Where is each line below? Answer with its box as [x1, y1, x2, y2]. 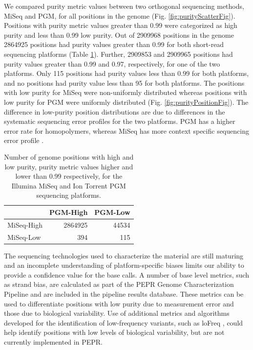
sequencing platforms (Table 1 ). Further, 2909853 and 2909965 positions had [4, 48, 233, 59]
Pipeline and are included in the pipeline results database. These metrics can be [4, 289, 244, 299]
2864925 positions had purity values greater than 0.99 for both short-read [4, 39, 224, 49]
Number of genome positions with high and [4, 151, 134, 162]
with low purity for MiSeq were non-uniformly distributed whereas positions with [4, 87, 247, 97]
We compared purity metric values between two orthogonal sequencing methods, [4, 1, 244, 11]
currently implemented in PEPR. [4, 337, 103, 347]
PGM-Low [94, 207, 130, 217]
